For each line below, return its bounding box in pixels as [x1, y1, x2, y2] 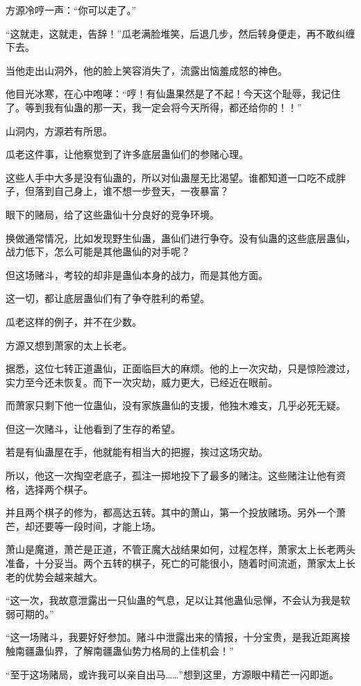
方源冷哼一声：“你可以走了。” [6, 3, 137, 17]
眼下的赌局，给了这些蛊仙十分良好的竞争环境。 [6, 207, 219, 221]
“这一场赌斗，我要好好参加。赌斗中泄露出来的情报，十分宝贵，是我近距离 [6, 630, 341, 644]
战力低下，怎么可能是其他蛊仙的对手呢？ [6, 244, 190, 259]
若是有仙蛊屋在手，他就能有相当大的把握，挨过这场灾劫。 [6, 445, 268, 459]
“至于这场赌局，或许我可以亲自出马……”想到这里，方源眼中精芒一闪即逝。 [6, 667, 339, 681]
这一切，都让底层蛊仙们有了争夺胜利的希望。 [6, 291, 210, 305]
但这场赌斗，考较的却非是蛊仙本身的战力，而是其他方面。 [6, 267, 268, 282]
